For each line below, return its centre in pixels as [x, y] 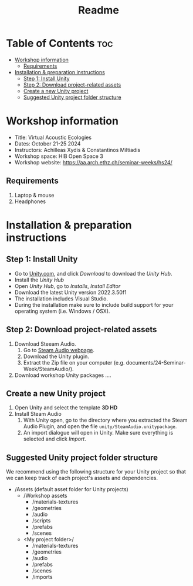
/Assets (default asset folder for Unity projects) [72, 489]
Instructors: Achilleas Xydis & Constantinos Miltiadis [77, 150]
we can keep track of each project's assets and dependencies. [82, 478]
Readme [99, 10]
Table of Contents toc [60, 43]
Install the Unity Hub [39, 280]
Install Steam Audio [38, 414]
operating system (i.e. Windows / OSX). [62, 311]
